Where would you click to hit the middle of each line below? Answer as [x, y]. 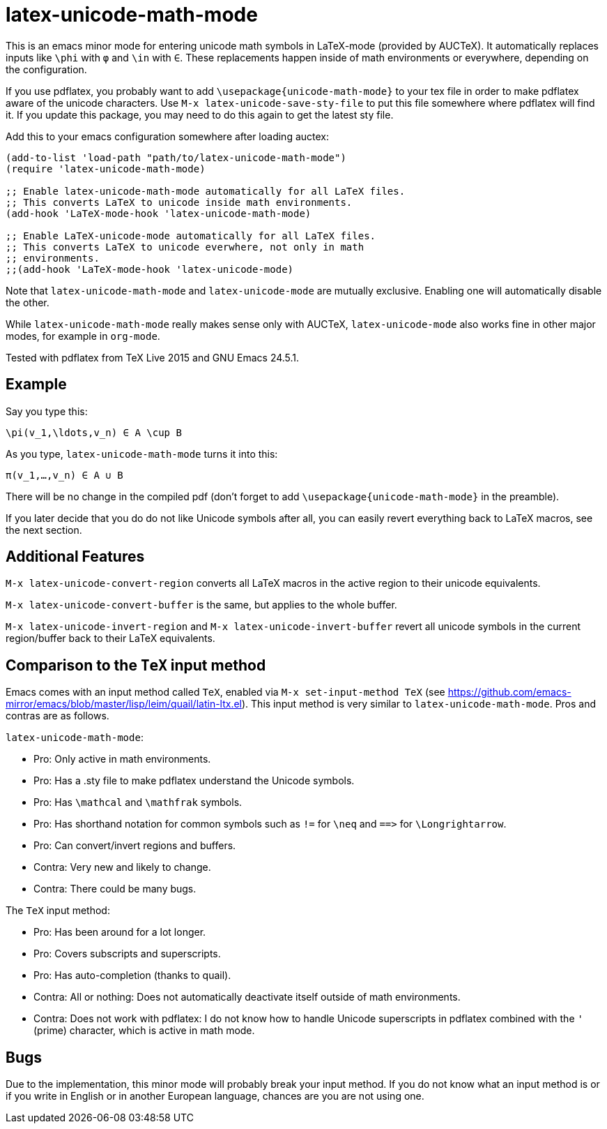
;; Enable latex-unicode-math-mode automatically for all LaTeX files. [206, 191]
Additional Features [75, 557]
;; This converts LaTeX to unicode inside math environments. [179, 202]
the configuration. [46, 69]
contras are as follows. [57, 716]
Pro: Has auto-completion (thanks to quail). [132, 975]
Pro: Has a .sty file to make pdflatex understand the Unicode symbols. [194, 781]
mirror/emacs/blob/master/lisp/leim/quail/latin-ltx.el [124, 704]
